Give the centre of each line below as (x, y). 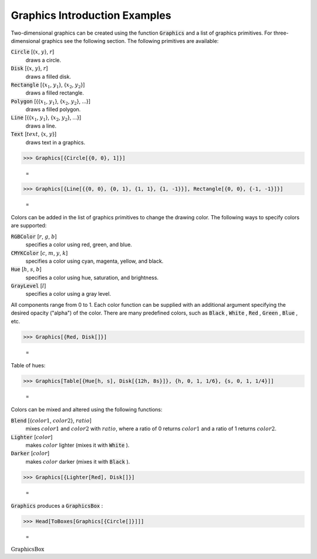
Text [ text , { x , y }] (34, 134)
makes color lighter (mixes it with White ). (77, 445)
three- (281, 33)
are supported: (29, 226)
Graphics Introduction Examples (91, 15)
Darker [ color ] (30, 453)
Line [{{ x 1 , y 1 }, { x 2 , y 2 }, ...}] (46, 118)
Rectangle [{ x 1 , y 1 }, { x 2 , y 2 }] (48, 85)
